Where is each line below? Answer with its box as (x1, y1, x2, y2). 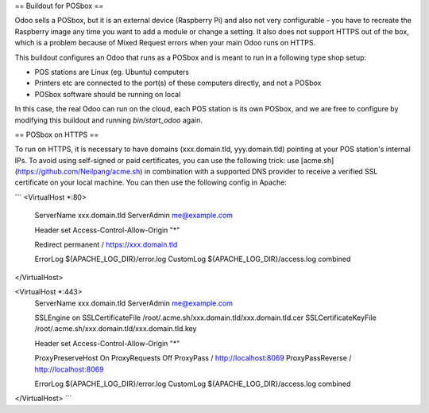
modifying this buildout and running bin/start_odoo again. (14, 115, 203, 125)
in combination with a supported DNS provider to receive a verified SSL (144, 167, 378, 177)
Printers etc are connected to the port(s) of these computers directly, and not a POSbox (34, 78, 322, 88)
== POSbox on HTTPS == (14, 130, 99, 139)
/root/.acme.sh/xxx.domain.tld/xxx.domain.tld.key (34, 324, 197, 333)
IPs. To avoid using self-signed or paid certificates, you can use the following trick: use (14, 155, 300, 165)
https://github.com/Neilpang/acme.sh (17, 167, 141, 177)
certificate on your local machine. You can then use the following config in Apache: (14, 177, 288, 187)
